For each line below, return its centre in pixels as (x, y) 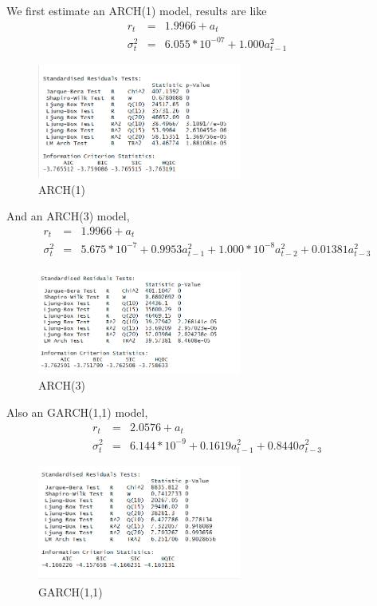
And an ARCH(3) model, (68, 216)
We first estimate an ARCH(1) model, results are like (137, 10)
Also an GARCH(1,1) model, (77, 412)
